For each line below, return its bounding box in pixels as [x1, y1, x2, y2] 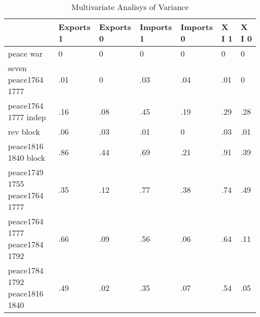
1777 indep [8, 111, 46, 123]
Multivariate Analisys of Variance [71, 1, 189, 13]
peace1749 [8, 166, 43, 178]
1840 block [8, 152, 45, 163]
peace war [8, 48, 43, 59]
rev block [8, 126, 40, 137]
